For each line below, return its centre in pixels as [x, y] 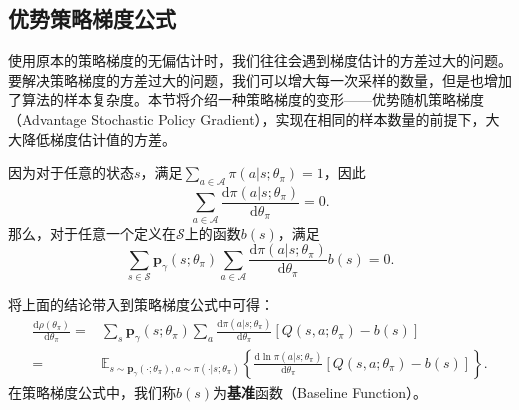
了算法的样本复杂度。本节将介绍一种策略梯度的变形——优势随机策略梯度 [246, 99]
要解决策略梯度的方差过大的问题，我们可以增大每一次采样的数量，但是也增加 [260, 79]
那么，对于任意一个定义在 [92, 232]
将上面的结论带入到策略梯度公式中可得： [141, 304]
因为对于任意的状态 [71, 172]
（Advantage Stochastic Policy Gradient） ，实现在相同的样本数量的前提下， [247, 118]
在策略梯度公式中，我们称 [92, 391]
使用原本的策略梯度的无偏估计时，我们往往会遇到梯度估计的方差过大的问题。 [260, 60]
